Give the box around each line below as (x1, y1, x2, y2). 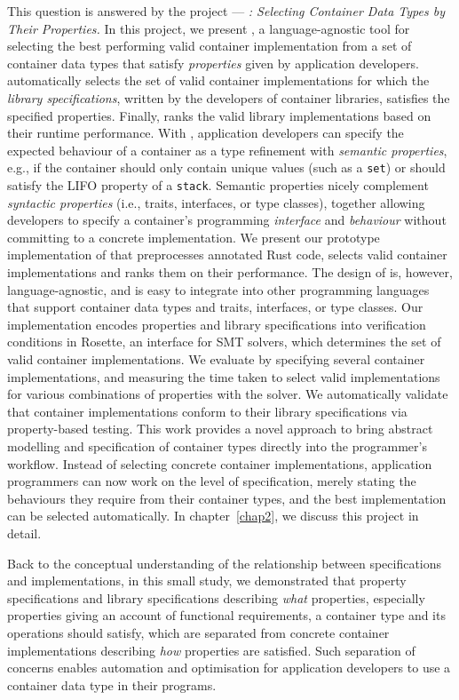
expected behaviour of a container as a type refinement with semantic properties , (7, 140, 447, 159)
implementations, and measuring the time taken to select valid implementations (7, 367, 440, 386)
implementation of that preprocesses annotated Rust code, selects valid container (7, 245, 447, 264)
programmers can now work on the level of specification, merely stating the (7, 472, 416, 490)
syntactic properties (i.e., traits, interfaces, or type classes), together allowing (7, 193, 425, 211)
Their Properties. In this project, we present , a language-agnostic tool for (7, 19, 410, 37)
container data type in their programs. (7, 675, 217, 694)
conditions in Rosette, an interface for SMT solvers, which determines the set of (7, 332, 441, 351)
